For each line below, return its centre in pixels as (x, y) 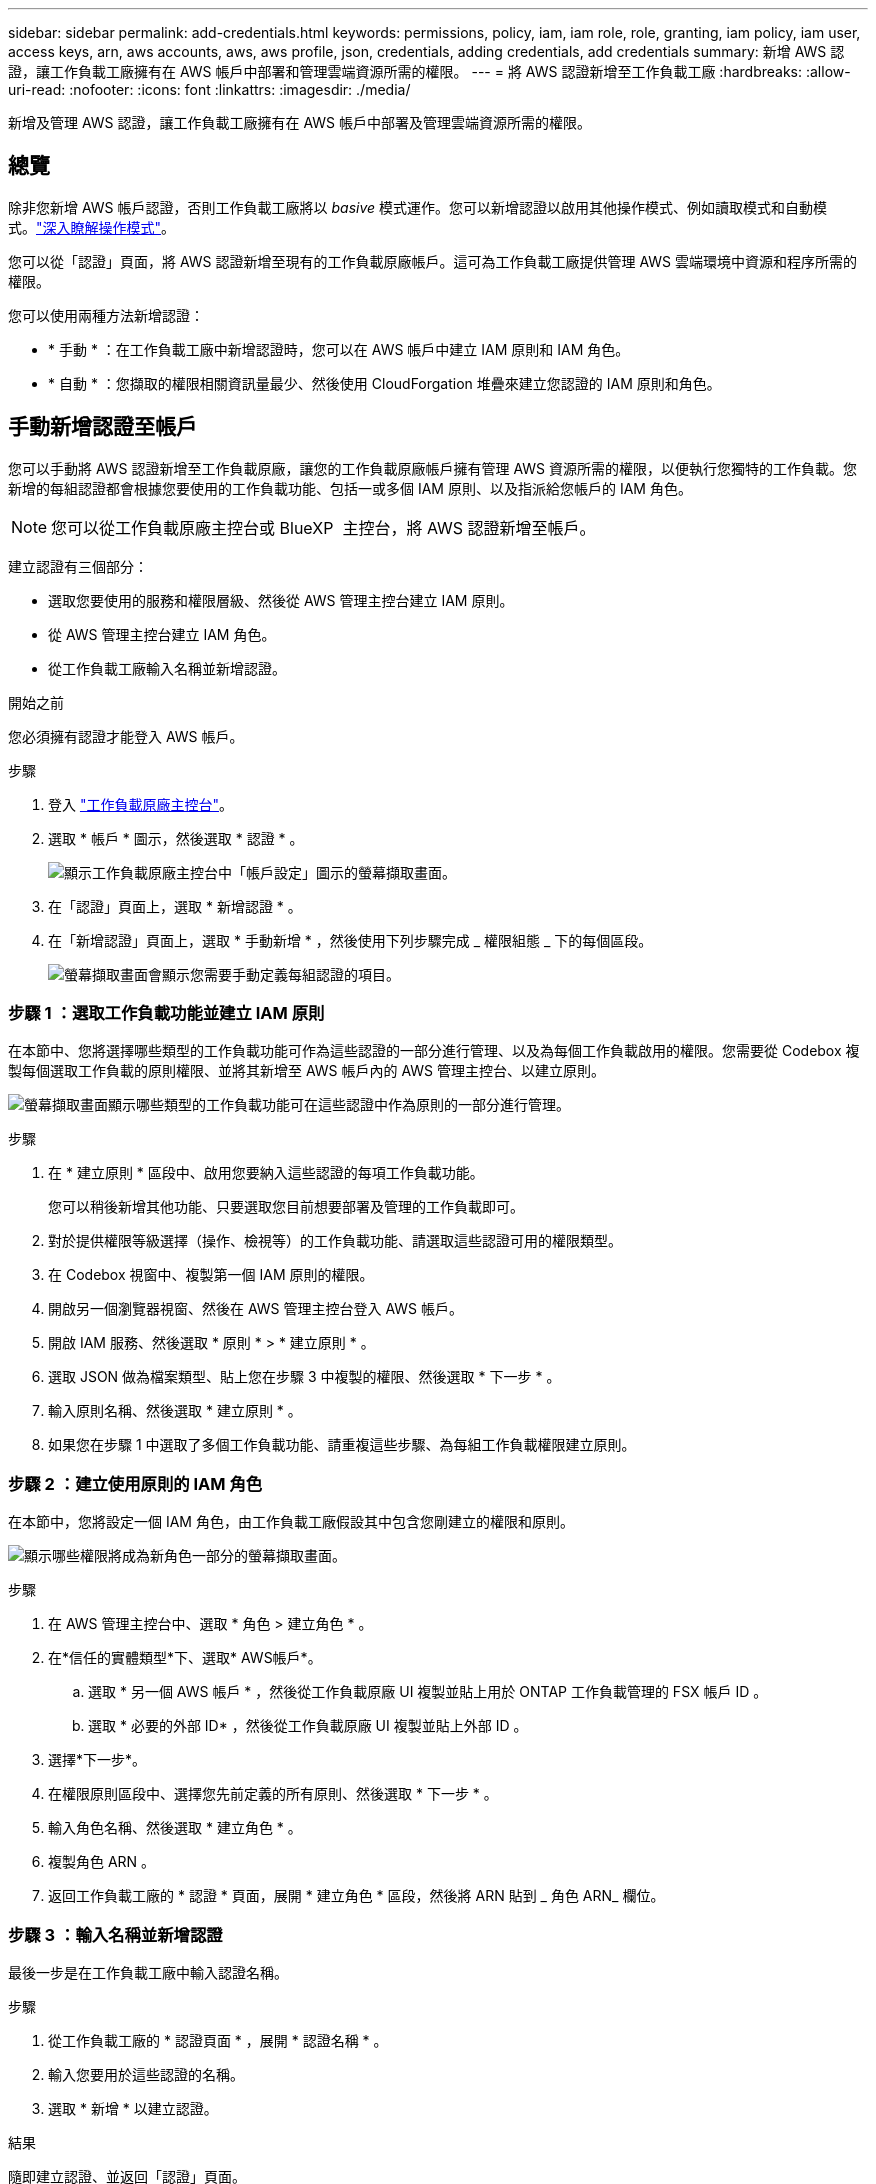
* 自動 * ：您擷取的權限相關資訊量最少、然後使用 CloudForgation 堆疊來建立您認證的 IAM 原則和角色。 (384, 383)
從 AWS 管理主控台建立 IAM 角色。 (162, 634)
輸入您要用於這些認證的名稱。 (146, 2074)
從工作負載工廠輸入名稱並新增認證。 (167, 668)
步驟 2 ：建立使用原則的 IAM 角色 (135, 1483)
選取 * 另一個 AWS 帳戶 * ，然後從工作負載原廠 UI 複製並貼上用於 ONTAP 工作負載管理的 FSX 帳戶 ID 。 (428, 1692)
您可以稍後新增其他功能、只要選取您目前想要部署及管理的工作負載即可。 (286, 1207)
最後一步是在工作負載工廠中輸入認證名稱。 (148, 1972)
